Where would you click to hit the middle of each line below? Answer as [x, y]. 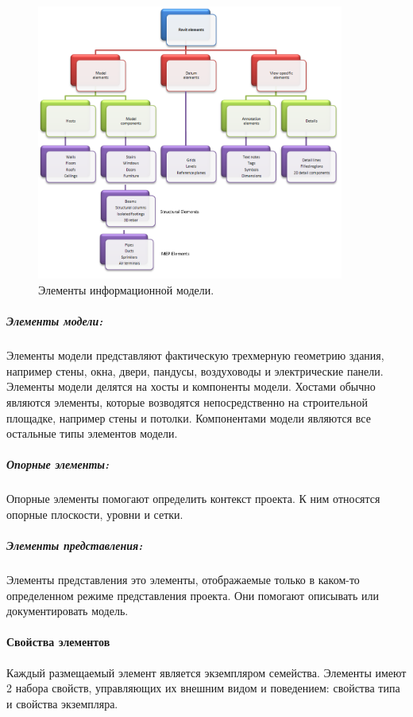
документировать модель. [68, 611]
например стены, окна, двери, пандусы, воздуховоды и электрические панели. [195, 370]
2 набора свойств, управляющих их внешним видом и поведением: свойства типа [203, 688]
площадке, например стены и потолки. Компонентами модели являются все [189, 417]
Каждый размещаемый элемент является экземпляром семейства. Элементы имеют [206, 672]
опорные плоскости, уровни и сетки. [95, 514]
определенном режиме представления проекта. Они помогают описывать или [193, 595]
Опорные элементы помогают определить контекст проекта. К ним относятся [193, 499]
